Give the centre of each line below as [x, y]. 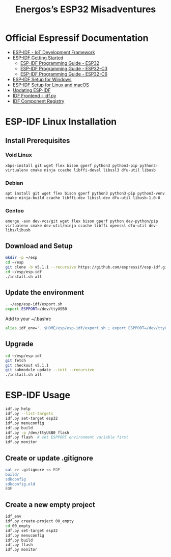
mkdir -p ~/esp [21, 258]
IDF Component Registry [38, 101]
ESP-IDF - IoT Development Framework [54, 52]
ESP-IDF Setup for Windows [42, 79]
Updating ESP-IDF [32, 90]
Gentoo [15, 211]
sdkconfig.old [20, 484]
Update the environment [45, 292]
